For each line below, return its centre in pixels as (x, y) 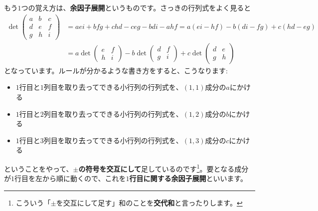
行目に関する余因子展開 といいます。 (188, 178)
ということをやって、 (39, 168)
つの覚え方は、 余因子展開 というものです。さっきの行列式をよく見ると (136, 7)
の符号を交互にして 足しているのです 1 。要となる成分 (163, 168)
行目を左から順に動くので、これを (70, 178)
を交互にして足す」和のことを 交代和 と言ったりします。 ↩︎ (149, 202)
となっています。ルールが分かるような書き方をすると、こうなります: (116, 70)
